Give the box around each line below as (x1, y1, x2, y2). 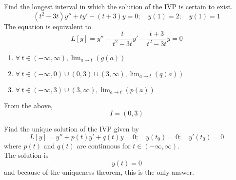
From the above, (4, 100, 53, 110)
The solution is (4, 150, 49, 160)
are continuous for (77, 140, 131, 150)
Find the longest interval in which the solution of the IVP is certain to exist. (4, 1, 233, 11)
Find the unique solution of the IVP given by (4, 124, 139, 134)
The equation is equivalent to (4, 21, 91, 31)
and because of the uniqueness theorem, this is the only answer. (4, 166, 194, 177)
